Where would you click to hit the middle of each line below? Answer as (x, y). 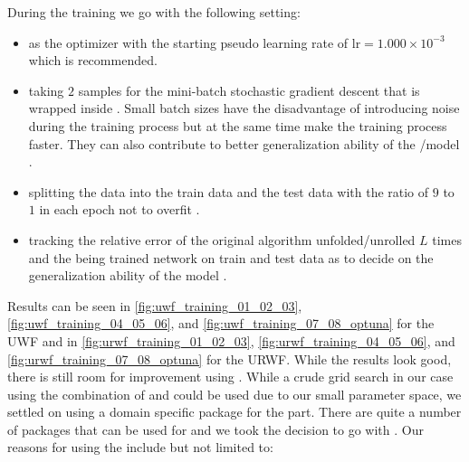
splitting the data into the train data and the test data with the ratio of (229, 191)
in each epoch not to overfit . (120, 209)
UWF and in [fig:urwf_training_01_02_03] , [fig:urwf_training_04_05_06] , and (231, 340)
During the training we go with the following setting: (154, 12)
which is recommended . (93, 60)
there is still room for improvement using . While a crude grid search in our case (230, 377)
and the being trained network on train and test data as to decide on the (231, 257)
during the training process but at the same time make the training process (238, 125)
